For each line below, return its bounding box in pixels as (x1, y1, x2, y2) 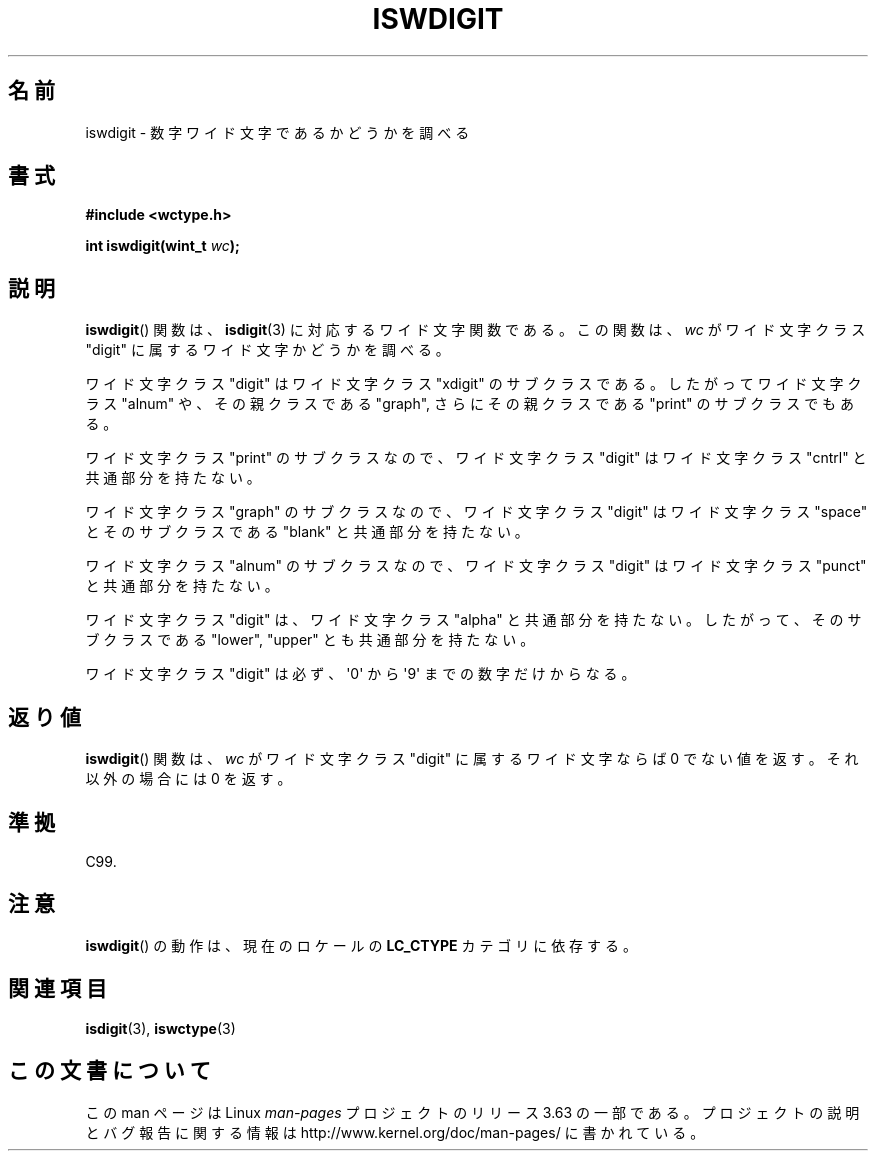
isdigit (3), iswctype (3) (85, 1019, 236, 1037)
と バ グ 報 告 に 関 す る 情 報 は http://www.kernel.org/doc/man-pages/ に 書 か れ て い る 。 (85, 1123, 705, 1141)
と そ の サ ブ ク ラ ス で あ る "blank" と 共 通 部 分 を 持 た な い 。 (85, 523, 529, 541)
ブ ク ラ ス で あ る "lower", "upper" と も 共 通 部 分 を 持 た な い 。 (85, 631, 535, 649)
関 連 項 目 (8, 976, 107, 1002)
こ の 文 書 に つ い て (8, 1058, 211, 1084)
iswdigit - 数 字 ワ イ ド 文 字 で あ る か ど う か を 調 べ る (85, 123, 470, 141)
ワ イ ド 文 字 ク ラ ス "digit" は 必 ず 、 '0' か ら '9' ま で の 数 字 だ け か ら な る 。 (85, 665, 636, 683)
